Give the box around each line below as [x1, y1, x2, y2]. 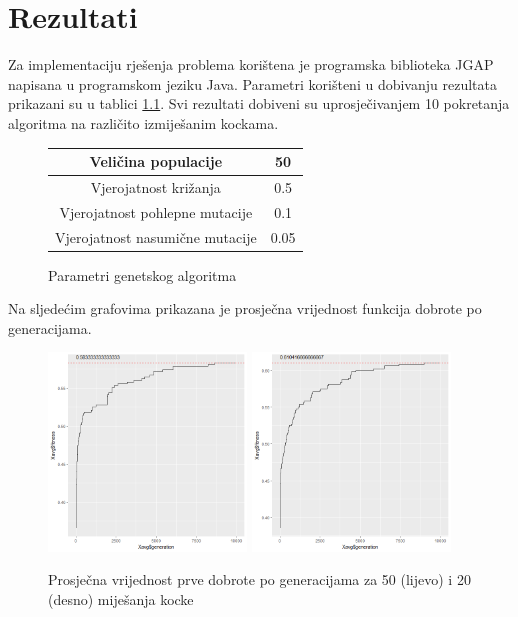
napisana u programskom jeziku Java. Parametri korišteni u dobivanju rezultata [8, 73, 497, 94]
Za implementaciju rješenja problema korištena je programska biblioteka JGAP [8, 54, 494, 75]
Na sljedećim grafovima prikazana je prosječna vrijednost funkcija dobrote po [8, 298, 482, 319]
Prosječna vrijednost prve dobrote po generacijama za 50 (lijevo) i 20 [48, 569, 471, 590]
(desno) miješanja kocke [48, 588, 194, 609]
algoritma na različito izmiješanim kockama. [8, 112, 279, 133]
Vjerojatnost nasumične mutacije [55, 226, 257, 247]
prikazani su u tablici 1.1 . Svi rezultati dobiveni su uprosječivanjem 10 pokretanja [8, 93, 510, 114]
